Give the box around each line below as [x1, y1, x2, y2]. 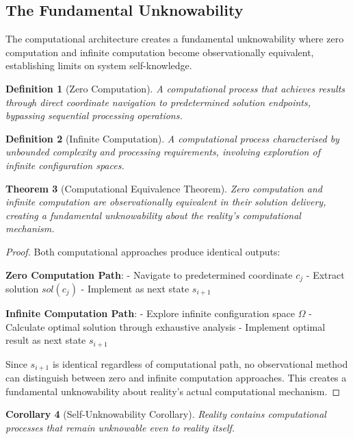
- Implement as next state [81, 281, 189, 295]
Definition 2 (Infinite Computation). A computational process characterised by [5, 131, 339, 145]
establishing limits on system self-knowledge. [5, 58, 192, 73]
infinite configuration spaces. [5, 158, 125, 172]
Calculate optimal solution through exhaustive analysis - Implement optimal [5, 319, 326, 334]
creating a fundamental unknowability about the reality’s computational [5, 208, 301, 222]
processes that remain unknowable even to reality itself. [5, 420, 235, 434]
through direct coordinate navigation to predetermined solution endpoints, [5, 95, 311, 109]
